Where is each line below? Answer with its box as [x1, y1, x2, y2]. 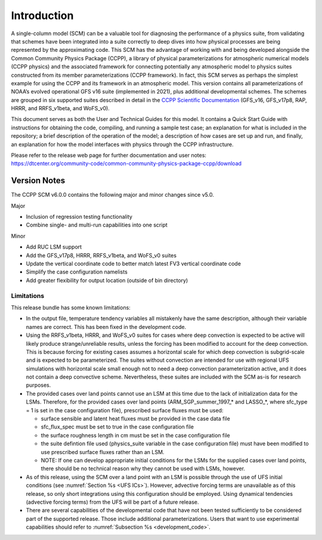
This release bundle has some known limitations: [11, 304, 131, 311]
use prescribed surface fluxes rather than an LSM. [41, 448, 165, 455]
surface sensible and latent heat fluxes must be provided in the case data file [41, 415, 231, 423]
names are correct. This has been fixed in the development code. [26, 323, 187, 330]
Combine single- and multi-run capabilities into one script [26, 221, 168, 229]
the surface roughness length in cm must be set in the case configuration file [41, 432, 230, 439]
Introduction [11, 9, 74, 22]
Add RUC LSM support [26, 243, 82, 250]
